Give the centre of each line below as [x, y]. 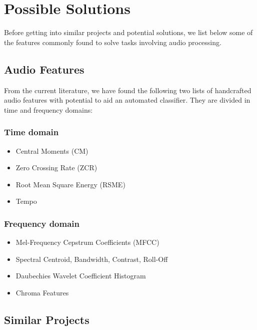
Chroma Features [42, 292]
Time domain [31, 132]
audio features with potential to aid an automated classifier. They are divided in [127, 100]
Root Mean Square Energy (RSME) [70, 184]
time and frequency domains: [48, 109]
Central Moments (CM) [52, 150]
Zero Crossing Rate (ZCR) [56, 168]
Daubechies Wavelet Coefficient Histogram [81, 276]
